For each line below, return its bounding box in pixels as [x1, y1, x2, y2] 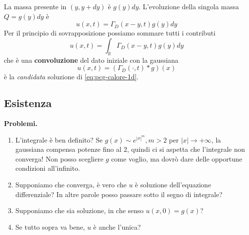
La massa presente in [4, 1, 67, 11]
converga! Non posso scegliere [15, 153, 104, 163]
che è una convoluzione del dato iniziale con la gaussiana [4, 54, 179, 65]
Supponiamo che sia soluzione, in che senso [15, 205, 144, 216]
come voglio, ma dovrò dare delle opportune [111, 153, 242, 163]
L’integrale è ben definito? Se [15, 134, 103, 145]
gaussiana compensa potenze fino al [15, 144, 122, 154]
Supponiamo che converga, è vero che [15, 179, 127, 189]
